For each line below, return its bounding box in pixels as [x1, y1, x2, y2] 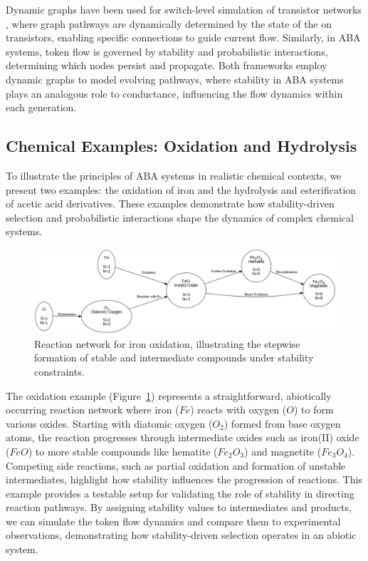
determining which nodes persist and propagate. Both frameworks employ [6, 58, 327, 73]
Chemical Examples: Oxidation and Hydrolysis [6, 135, 357, 157]
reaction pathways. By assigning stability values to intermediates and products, [6, 500, 352, 515]
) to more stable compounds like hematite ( [28, 443, 218, 458]
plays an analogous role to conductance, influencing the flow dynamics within [6, 86, 343, 101]
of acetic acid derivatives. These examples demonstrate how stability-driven [6, 196, 335, 211]
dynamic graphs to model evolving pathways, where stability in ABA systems [6, 71, 344, 86]
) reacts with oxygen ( [190, 402, 287, 417]
